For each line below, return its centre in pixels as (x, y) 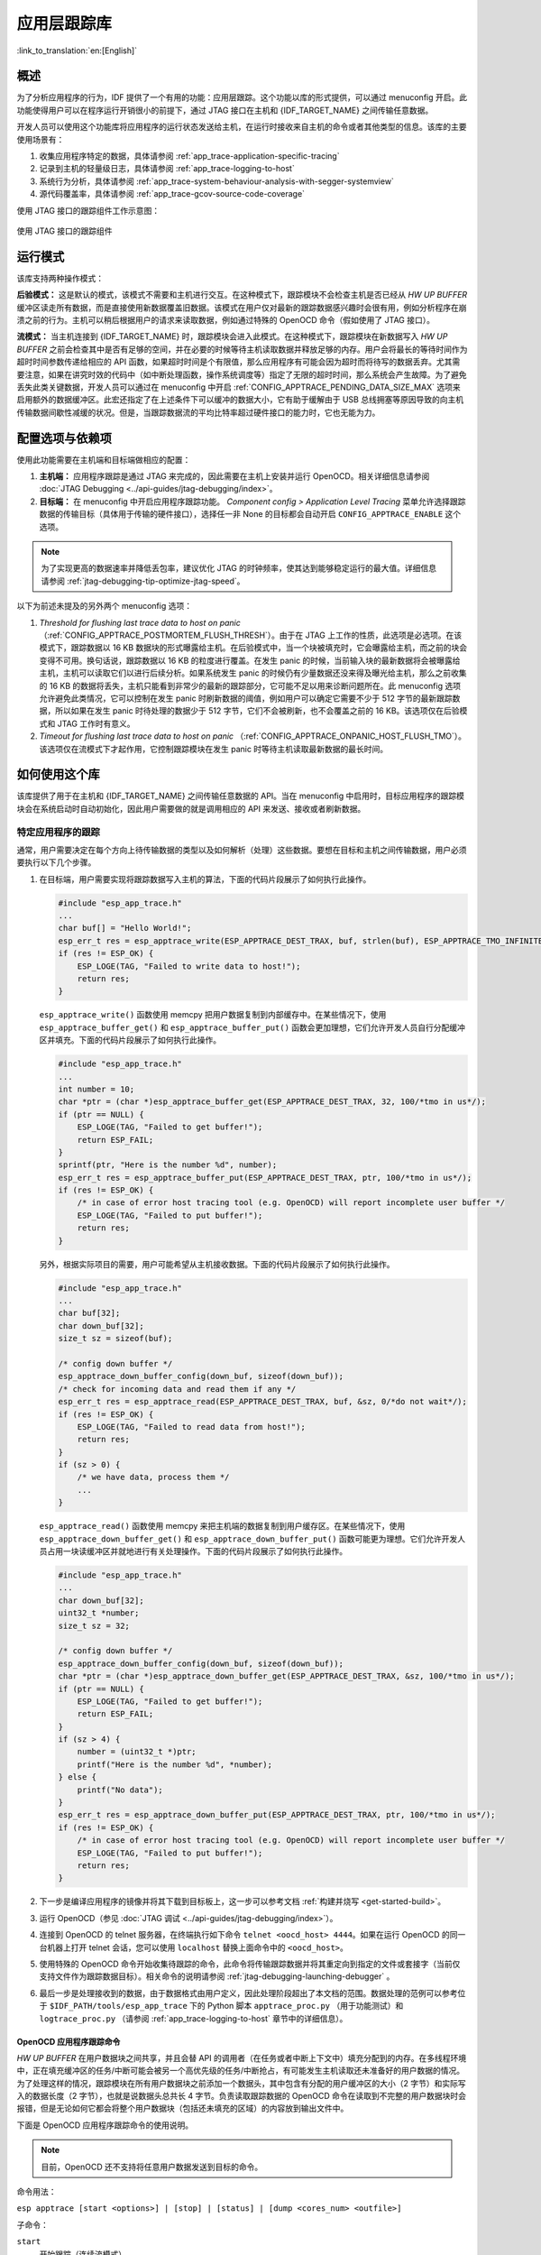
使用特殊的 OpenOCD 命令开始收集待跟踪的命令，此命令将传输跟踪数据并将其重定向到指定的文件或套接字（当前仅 (250, 1964)
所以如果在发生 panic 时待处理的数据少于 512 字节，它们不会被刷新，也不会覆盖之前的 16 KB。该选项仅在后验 (257, 711)
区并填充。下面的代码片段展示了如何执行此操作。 (130, 1040)
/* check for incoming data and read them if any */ (177, 1389)
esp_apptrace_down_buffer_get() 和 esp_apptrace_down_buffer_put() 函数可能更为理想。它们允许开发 (248, 1539)
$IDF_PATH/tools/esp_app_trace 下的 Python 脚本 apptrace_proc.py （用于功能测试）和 (226, 2006)
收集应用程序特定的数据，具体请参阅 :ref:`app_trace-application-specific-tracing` (189, 156)
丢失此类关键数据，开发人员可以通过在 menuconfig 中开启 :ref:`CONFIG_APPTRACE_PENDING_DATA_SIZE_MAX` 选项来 (238, 387)
